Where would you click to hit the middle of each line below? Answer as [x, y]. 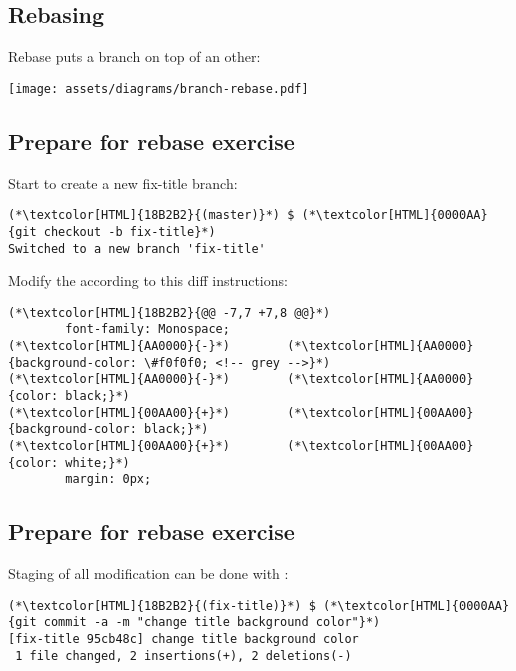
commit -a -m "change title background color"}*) [212, 622]
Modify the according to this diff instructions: [148, 280]
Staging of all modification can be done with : [148, 573]
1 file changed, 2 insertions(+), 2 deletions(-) [183, 655]
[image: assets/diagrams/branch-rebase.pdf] [158, 88]
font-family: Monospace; [147, 329]
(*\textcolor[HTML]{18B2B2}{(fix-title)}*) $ [162, 605]
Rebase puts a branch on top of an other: [134, 56]
